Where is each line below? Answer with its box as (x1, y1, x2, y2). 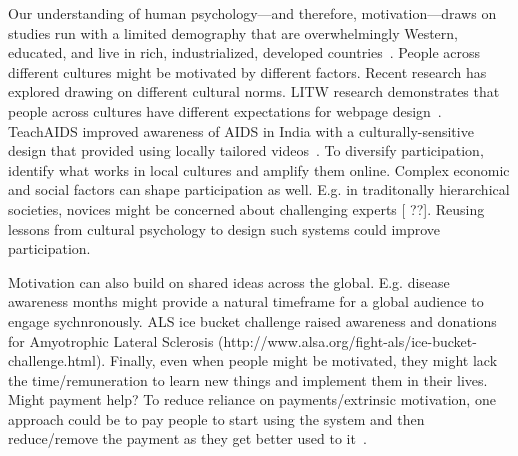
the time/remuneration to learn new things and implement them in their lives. (8, 369, 488, 390)
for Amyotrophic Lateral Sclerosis (8, 330, 214, 351)
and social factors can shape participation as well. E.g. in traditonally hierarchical (8, 179, 510, 200)
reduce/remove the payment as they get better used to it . (8, 428, 367, 449)
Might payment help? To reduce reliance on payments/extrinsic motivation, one (8, 389, 496, 410)
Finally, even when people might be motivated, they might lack (109, 350, 498, 371)
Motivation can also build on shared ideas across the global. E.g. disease (8, 271, 450, 292)
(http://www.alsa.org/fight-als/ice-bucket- (218, 330, 477, 351)
